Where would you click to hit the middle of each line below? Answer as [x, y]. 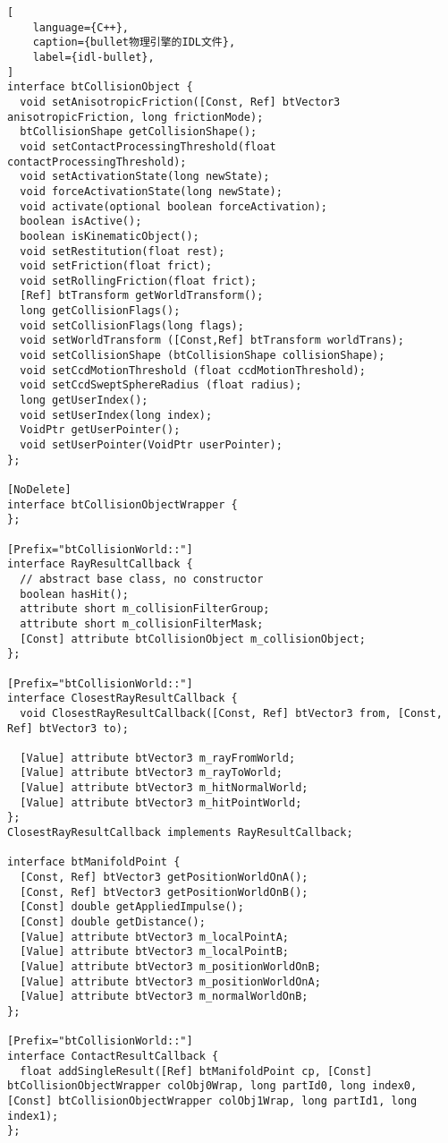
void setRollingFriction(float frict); [139, 281]
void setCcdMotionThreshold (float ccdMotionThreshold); [193, 370]
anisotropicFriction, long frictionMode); [135, 117]
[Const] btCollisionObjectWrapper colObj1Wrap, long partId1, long [212, 1100]
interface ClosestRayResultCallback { [123, 699]
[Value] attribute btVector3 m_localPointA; [154, 937]
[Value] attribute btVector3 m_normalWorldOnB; [164, 997]
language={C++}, [81, 27]
